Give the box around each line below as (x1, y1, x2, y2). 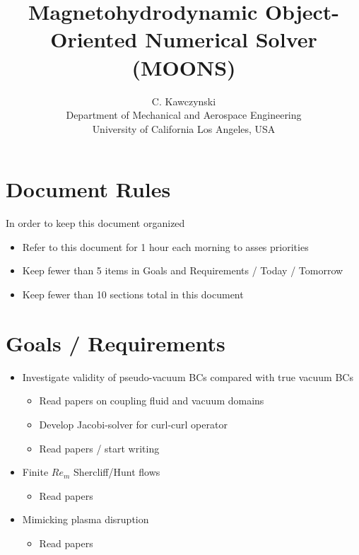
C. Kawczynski (151, 93, 216, 108)
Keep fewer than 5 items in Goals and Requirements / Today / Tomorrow (22, 263, 343, 278)
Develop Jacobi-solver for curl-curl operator (39, 416, 228, 431)
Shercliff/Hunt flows (73, 465, 160, 479)
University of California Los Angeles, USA (92, 121, 276, 136)
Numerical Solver (145, 25, 317, 54)
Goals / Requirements (6, 328, 225, 357)
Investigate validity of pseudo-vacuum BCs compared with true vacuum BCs (22, 369, 353, 384)
